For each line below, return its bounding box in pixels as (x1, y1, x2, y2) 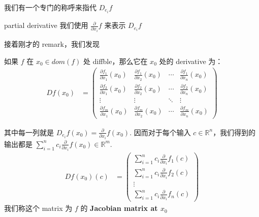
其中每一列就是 (4, 127, 54, 137)
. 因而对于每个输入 (129, 127, 191, 137)
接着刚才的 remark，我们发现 (4, 39, 100, 49)
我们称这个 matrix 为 (4, 203, 73, 213)
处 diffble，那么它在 (83, 55, 148, 66)
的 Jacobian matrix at (80, 203, 158, 213)
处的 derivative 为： (159, 55, 223, 66)
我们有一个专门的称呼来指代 (4, 2, 96, 12)
